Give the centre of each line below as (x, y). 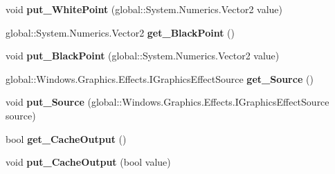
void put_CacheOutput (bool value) (88, 162)
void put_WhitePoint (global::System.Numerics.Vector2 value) (144, 9)
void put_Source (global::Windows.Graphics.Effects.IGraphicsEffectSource (167, 102)
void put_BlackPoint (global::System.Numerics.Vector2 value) (143, 56)
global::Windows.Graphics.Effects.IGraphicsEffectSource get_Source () (160, 78)
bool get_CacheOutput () (66, 138)
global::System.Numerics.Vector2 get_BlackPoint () (120, 32)
